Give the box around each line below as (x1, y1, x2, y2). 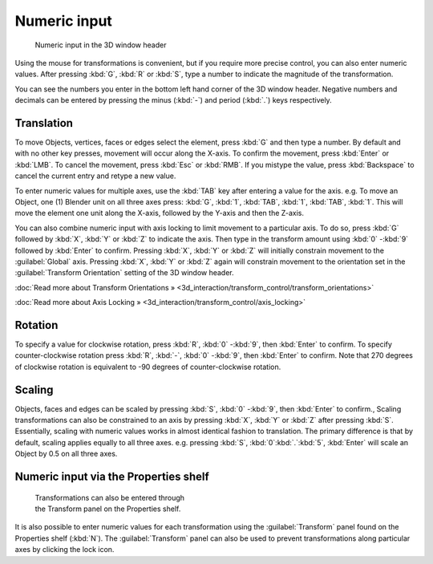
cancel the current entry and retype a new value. (14, 171, 176, 181)
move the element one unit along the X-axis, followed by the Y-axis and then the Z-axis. (14, 209, 305, 218)
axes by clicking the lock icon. (14, 545, 115, 554)
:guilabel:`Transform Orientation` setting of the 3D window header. (14, 268, 234, 278)
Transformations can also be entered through (34, 493, 184, 502)
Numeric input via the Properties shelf (14, 470, 210, 484)
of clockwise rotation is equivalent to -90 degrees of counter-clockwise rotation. (14, 362, 281, 371)
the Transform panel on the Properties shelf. (34, 504, 181, 513)
